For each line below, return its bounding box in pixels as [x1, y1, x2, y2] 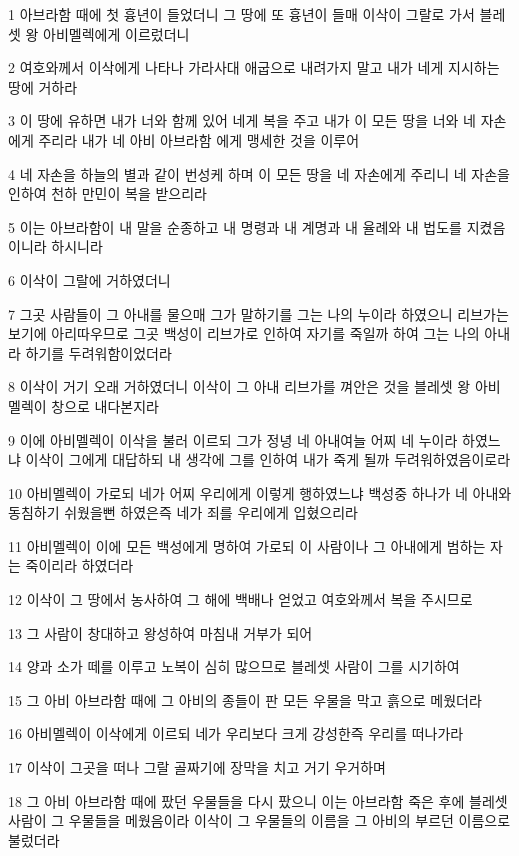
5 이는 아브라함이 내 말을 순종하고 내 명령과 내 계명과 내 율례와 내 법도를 [8, 216, 463, 237]
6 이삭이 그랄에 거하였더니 [8, 269, 171, 290]
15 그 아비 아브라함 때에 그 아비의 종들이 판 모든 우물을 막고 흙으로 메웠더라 [8, 689, 482, 710]
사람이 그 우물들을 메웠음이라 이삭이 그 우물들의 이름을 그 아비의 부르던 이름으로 [8, 810, 511, 831]
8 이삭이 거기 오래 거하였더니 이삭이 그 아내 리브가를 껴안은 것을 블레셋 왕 [8, 376, 471, 397]
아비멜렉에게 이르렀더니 [43, 23, 190, 44]
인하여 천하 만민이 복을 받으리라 [8, 183, 207, 204]
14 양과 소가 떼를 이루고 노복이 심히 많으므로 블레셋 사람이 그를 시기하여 [8, 656, 460, 677]
